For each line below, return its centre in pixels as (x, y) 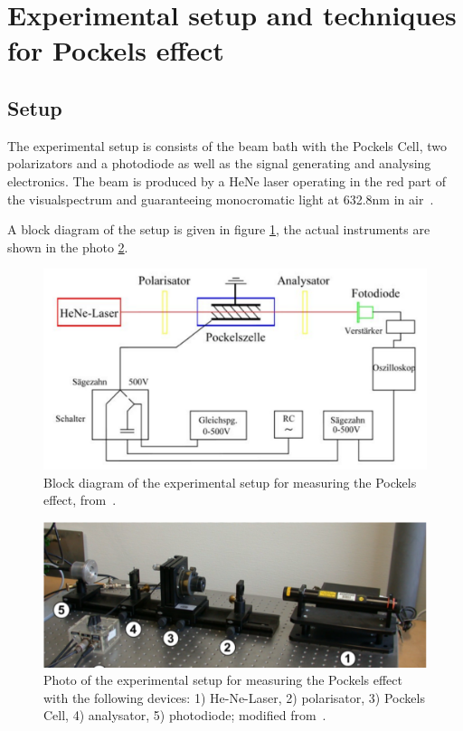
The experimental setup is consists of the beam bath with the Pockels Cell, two (227, 145)
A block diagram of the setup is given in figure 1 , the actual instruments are (219, 229)
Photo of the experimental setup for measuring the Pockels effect (223, 680)
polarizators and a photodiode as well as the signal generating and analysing (219, 163)
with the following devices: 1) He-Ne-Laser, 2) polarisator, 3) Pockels (234, 697)
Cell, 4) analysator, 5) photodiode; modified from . (185, 715)
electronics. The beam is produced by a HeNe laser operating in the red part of (227, 180)
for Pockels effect (116, 50)
